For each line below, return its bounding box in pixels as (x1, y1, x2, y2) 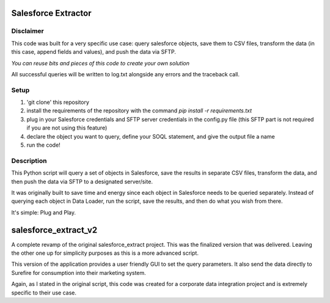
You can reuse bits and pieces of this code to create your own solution (11, 59, 189, 67)
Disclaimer (11, 27, 44, 35)
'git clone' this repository (26, 98, 90, 106)
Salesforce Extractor (11, 8, 92, 18)
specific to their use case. (11, 289, 76, 296)
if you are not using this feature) (26, 124, 108, 131)
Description (11, 156, 47, 165)
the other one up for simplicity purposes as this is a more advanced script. (11, 249, 199, 257)
